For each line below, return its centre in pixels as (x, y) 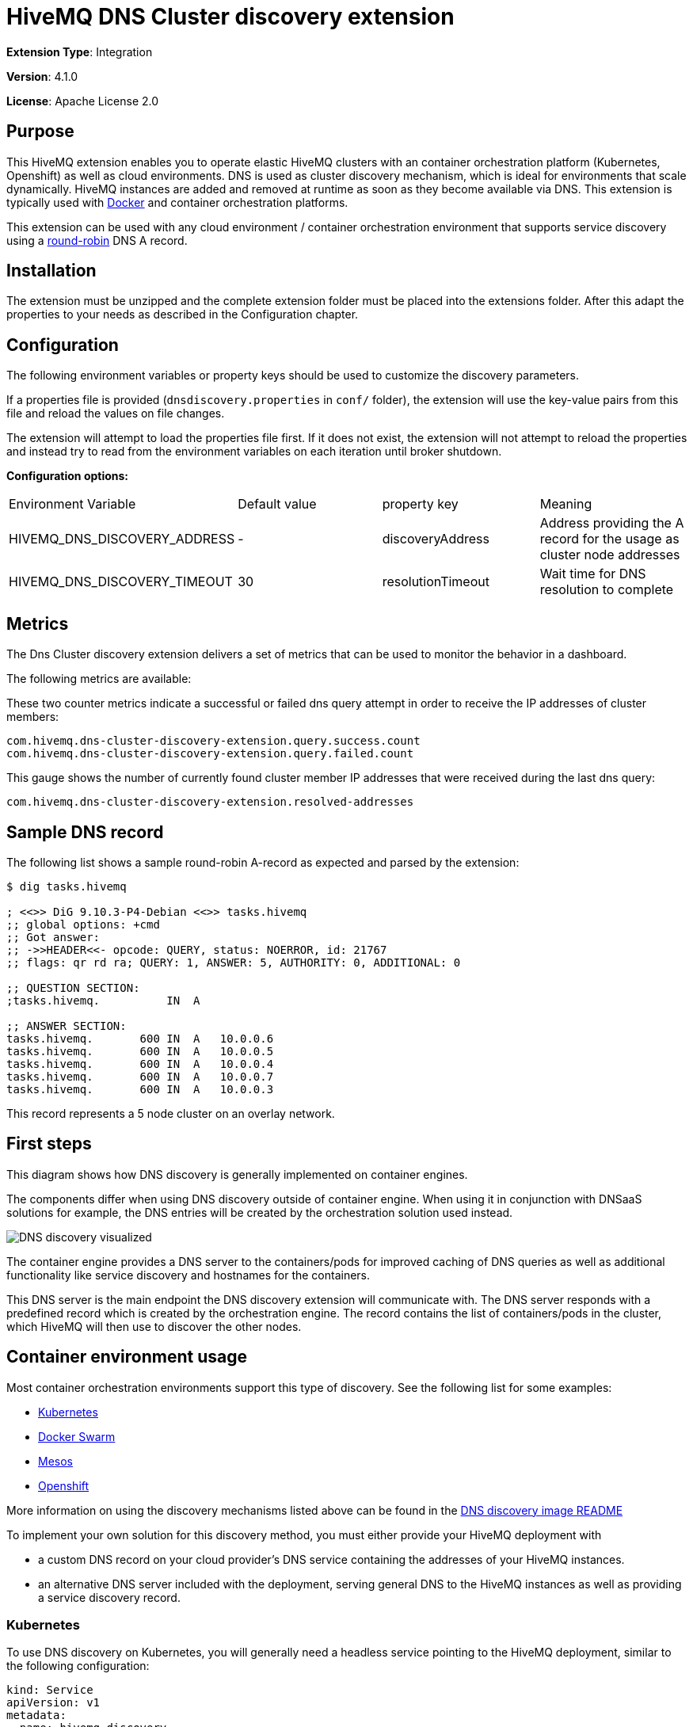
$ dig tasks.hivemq (67, 886)
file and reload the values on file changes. (116, 414)
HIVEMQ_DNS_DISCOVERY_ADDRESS (122, 539)
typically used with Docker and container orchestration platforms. (177, 202)
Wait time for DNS (593, 574)
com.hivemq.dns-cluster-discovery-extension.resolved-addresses (210, 802)
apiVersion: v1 (53, 1703)
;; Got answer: (53, 937)
